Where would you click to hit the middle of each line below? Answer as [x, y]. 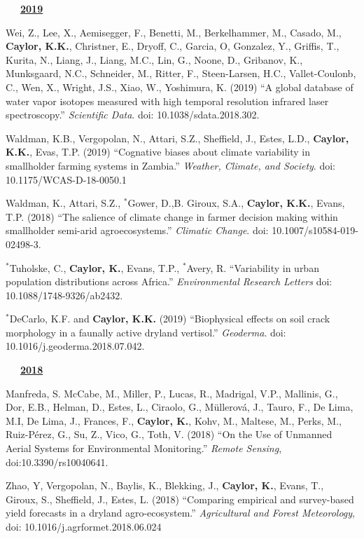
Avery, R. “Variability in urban [253, 267]
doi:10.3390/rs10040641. [57, 462]
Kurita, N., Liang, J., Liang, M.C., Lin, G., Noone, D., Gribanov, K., [154, 59]
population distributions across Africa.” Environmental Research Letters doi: [169, 281]
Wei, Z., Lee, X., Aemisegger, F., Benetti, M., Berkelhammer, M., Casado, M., [174, 32]
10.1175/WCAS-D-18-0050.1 [66, 179]
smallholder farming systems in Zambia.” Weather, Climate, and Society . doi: [170, 165]
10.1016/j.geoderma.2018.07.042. [75, 346]
